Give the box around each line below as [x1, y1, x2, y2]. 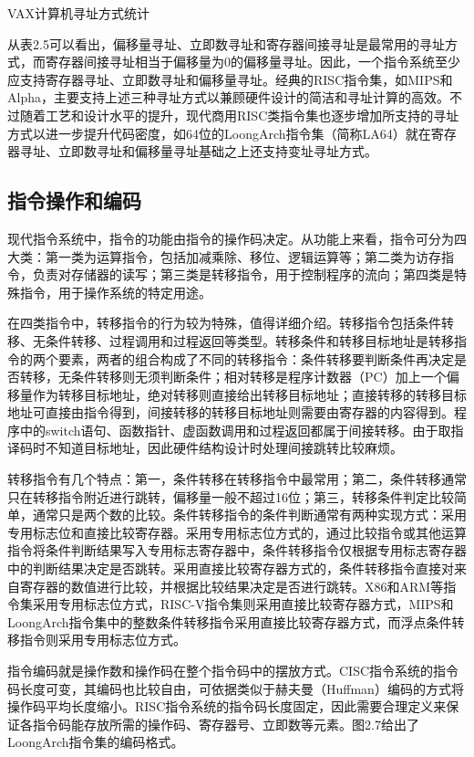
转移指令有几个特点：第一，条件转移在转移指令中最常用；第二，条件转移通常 [7, 469, 467, 489]
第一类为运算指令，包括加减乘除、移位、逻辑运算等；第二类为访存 [45, 247, 441, 266]
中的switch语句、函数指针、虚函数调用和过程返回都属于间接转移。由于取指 [19, 420, 464, 439]
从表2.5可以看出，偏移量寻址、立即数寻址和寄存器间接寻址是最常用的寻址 [7, 34, 445, 53]
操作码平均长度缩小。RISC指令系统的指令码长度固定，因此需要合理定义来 [7, 697, 447, 716]
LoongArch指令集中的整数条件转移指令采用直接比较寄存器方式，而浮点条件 [7, 612, 452, 631]
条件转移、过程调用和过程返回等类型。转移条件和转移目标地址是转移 [45, 331, 454, 350]
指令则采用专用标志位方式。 [19, 630, 186, 649]
